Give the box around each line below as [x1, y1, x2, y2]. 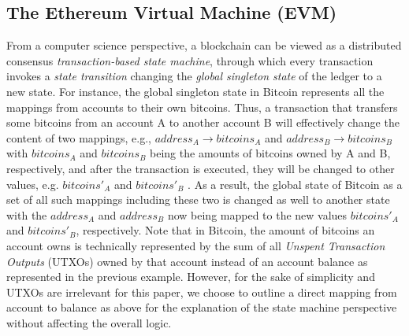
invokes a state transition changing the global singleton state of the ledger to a [6, 68, 382, 84]
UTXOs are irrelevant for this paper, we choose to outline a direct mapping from [6, 283, 397, 300]
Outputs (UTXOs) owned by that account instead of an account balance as [6, 253, 368, 269]
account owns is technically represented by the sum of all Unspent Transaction [6, 237, 385, 253]
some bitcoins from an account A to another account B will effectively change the [6, 114, 400, 131]
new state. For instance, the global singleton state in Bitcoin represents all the [6, 83, 385, 99]
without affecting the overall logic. [6, 314, 172, 330]
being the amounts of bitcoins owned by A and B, [150, 145, 391, 161]
